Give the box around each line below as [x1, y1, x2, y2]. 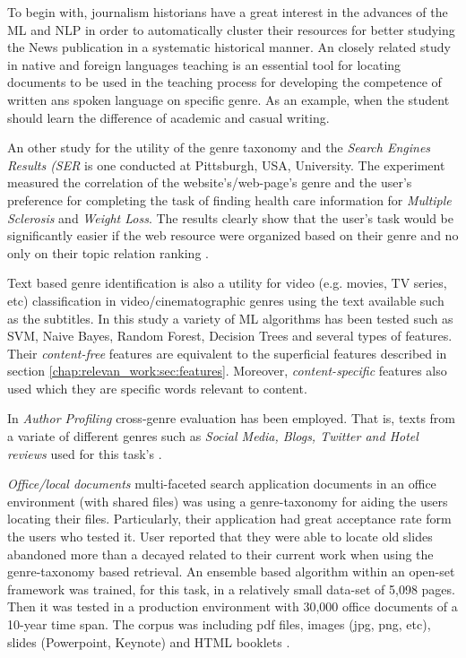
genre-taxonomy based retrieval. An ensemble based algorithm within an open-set [7, 562, 455, 581]
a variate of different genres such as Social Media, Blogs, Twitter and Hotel [7, 427, 419, 446]
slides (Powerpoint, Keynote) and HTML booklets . [7, 632, 290, 651]
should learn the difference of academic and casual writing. [7, 108, 330, 126]
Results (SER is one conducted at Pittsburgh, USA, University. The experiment [7, 155, 445, 174]
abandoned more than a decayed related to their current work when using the [7, 544, 434, 563]
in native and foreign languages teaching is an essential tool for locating [7, 55, 401, 74]
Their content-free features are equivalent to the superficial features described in [7, 343, 447, 362]
